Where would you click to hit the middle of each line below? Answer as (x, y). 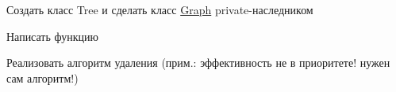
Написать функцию (52, 36)
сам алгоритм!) (42, 77)
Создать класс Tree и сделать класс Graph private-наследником (160, 9)
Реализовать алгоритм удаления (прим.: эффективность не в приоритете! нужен (198, 63)
